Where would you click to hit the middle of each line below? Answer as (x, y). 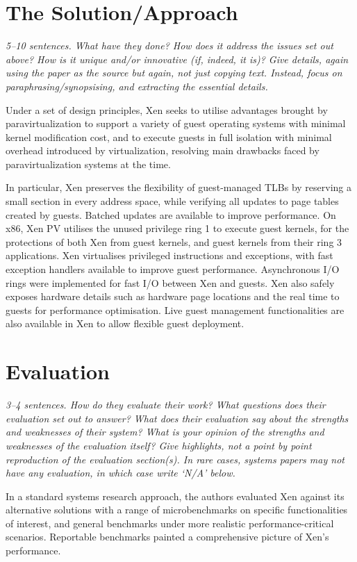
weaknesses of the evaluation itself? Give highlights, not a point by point (159, 445)
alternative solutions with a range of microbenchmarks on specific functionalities (177, 510)
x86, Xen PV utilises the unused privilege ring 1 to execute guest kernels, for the (177, 228)
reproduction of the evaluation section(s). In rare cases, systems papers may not (175, 459)
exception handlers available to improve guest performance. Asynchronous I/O (173, 269)
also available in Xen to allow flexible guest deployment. (125, 323)
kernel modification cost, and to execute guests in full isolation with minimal (169, 137)
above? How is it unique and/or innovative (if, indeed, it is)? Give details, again (177, 59)
